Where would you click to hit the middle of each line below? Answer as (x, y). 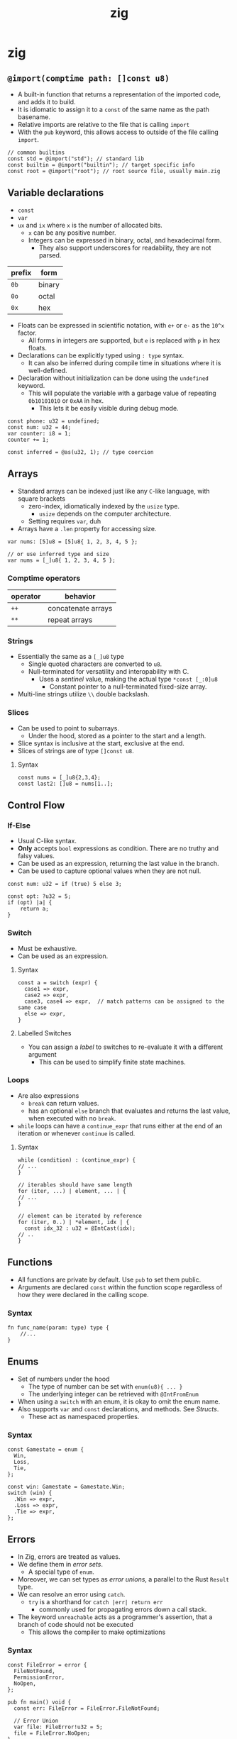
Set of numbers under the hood (64, 1379)
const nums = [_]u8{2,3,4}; (59, 777)
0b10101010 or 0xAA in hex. (66, 400)
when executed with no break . (72, 1118)
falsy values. (36, 856)
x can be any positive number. (72, 233)
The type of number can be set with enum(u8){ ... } (105, 1386)
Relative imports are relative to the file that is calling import (104, 124)
